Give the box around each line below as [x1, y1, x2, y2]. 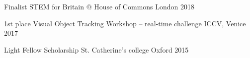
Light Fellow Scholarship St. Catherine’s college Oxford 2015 [4, 44, 189, 55]
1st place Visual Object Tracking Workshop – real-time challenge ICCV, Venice [4, 18, 246, 28]
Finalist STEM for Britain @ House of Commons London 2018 [4, 1, 195, 11]
